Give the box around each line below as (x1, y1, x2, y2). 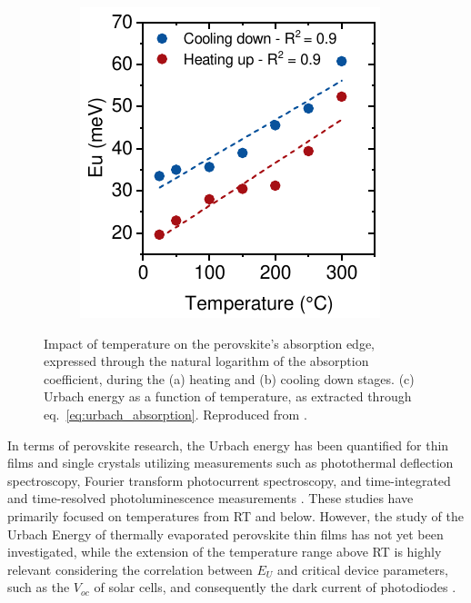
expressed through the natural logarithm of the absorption (44, 351, 369, 371)
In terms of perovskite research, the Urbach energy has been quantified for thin (7, 435, 449, 454)
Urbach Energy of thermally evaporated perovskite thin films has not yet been (7, 524, 444, 543)
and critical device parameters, (276, 559, 448, 578)
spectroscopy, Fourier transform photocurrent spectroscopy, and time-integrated (7, 470, 451, 489)
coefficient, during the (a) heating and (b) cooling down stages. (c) (44, 369, 415, 388)
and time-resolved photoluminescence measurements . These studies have (7, 489, 414, 508)
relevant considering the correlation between (7, 559, 253, 578)
